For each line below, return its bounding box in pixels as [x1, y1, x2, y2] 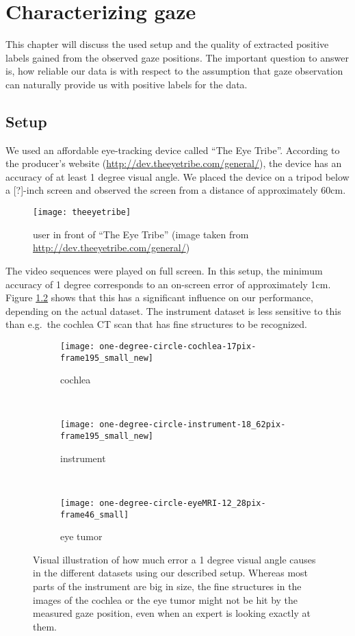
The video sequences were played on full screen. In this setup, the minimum [5, 263, 323, 277]
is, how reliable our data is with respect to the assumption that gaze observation [5, 64, 343, 78]
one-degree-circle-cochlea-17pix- [99, 341, 257, 351]
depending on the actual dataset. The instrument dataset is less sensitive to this [5, 303, 341, 318]
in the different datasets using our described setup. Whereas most [33, 565, 308, 580]
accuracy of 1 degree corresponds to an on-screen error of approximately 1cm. [5, 277, 331, 291]
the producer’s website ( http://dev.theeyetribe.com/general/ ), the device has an [5, 156, 342, 170]
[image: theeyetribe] [33, 207, 131, 218]
